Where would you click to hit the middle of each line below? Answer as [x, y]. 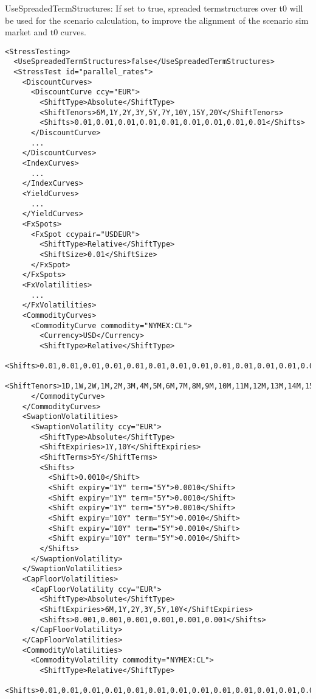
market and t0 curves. [46, 32]
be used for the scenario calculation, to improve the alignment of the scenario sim [157, 20]
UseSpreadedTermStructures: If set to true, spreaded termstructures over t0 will [154, 8]
